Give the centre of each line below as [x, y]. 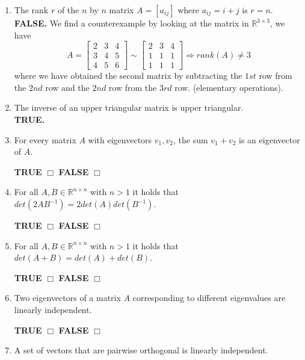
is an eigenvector [270, 139]
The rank [31, 10]
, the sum [190, 139]
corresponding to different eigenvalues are [209, 298]
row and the [67, 87]
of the [68, 10]
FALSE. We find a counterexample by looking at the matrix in [131, 23]
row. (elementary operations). [229, 87]
